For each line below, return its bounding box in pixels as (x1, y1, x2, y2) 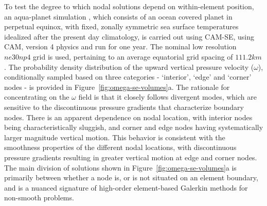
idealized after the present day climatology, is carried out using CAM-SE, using (4, 31, 255, 42)
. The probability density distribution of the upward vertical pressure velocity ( (4, 61, 254, 72)
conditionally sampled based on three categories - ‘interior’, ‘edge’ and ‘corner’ (4, 71, 252, 82)
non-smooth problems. (4, 192, 74, 203)
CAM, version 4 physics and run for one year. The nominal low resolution (4, 41, 237, 52)
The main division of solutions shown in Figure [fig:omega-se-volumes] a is (4, 162, 237, 173)
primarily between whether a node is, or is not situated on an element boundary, (4, 172, 258, 183)
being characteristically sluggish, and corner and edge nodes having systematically (4, 122, 263, 133)
